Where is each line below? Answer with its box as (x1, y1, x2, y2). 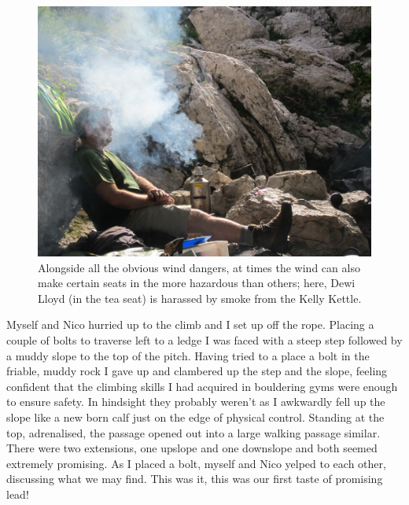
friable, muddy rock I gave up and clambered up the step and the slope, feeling (6, 363, 388, 379)
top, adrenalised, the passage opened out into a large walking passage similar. (6, 424, 381, 440)
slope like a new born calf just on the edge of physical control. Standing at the (6, 408, 385, 425)
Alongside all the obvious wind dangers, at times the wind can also (38, 259, 360, 275)
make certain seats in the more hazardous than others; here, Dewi (38, 275, 356, 291)
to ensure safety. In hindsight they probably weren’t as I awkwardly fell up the (6, 393, 385, 410)
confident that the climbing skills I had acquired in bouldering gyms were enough (6, 378, 398, 394)
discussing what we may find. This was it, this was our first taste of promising (6, 470, 383, 487)
